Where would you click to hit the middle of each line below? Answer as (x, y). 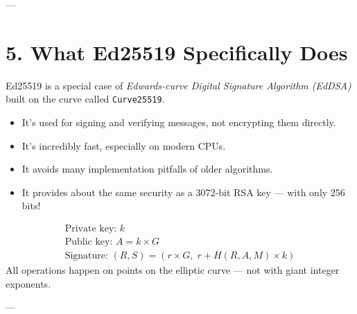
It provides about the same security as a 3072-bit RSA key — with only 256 (183, 192)
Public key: (89, 242)
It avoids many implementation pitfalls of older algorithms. (147, 169)
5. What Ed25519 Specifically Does (177, 52)
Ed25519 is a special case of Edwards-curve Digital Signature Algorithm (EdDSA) (178, 85)
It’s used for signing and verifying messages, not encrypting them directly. (179, 122)
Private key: (91, 228)
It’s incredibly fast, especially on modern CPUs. (124, 145)
